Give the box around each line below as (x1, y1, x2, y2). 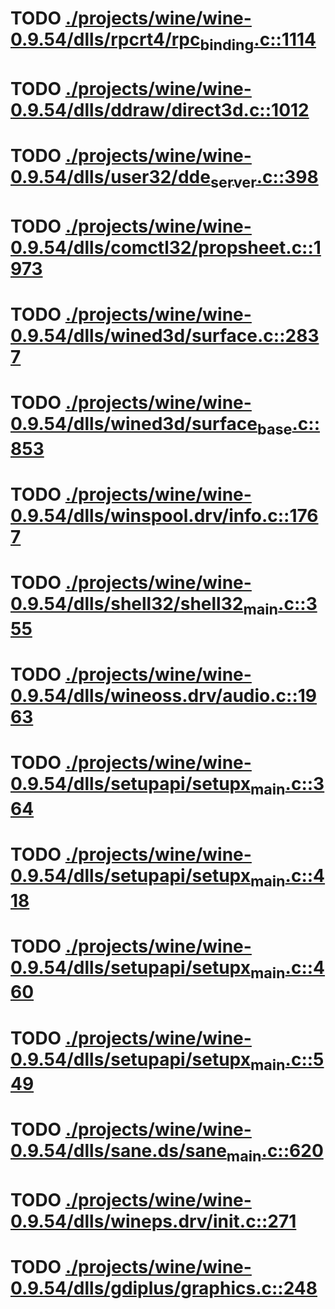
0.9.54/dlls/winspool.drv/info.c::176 (10, 505, 319, 527)
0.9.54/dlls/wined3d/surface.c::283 (10, 325, 320, 347)
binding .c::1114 (199, 28, 317, 54)
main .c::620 (226, 1140, 324, 1166)
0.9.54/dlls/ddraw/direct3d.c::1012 (10, 98, 310, 121)
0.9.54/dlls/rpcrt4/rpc (10, 28, 201, 51)
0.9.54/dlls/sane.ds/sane (10, 1140, 227, 1162)
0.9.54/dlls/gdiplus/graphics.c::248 (10, 1277, 318, 1300)
